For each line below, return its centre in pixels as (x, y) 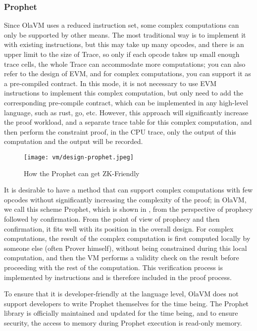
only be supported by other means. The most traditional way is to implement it (125, 34)
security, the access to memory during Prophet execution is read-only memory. (123, 322)
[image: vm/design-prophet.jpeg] (79, 157)
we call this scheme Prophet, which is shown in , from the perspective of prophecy (128, 209)
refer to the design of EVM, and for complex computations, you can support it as (128, 73)
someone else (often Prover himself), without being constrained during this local (126, 248)
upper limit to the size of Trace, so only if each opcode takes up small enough (122, 54)
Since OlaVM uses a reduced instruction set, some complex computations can (122, 25)
